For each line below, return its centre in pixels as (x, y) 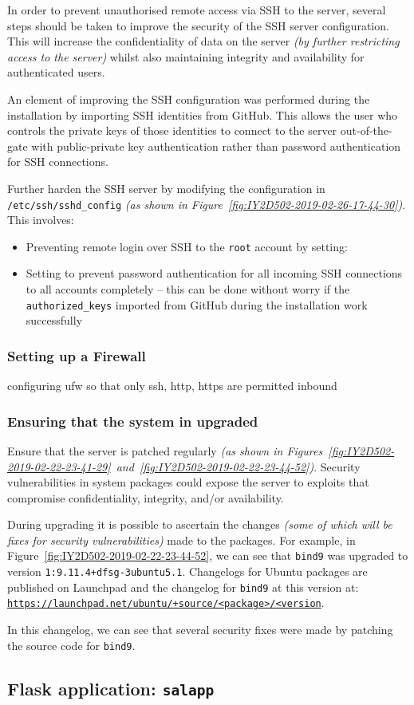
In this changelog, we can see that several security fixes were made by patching (200, 630)
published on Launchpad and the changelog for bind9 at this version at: (183, 587)
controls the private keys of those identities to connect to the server (172, 130)
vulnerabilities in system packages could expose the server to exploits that (188, 482)
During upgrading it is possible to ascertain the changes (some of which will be (200, 524)
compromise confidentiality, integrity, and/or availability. (146, 497)
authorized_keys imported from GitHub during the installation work (197, 304)
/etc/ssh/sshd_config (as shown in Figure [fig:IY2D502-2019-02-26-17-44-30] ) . (207, 204)
